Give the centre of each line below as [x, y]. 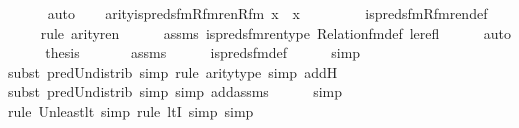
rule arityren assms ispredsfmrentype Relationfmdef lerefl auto [275, 32]
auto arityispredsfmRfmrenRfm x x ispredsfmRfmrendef [267, 13]
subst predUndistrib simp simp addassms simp [175, 91]
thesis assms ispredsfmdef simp [203, 52]
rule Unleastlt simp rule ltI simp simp [131, 110]
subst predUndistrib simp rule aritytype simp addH [173, 71]
